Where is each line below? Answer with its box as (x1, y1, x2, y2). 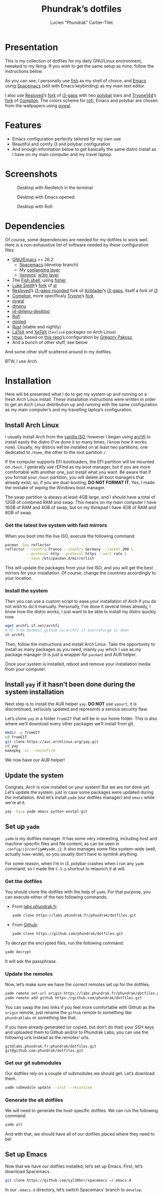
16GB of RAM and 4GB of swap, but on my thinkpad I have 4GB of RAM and (5, 504, 156, 510)
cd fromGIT (5, 734, 27, 739)
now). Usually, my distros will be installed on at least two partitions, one (5, 444, 148, 450)
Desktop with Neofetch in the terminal (17, 184, 93, 191)
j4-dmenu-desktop (12, 308, 50, 314)
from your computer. (5, 666, 46, 672)
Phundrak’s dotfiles (41, 3, 122, 15)
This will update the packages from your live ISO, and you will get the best (5, 565, 153, 571)
